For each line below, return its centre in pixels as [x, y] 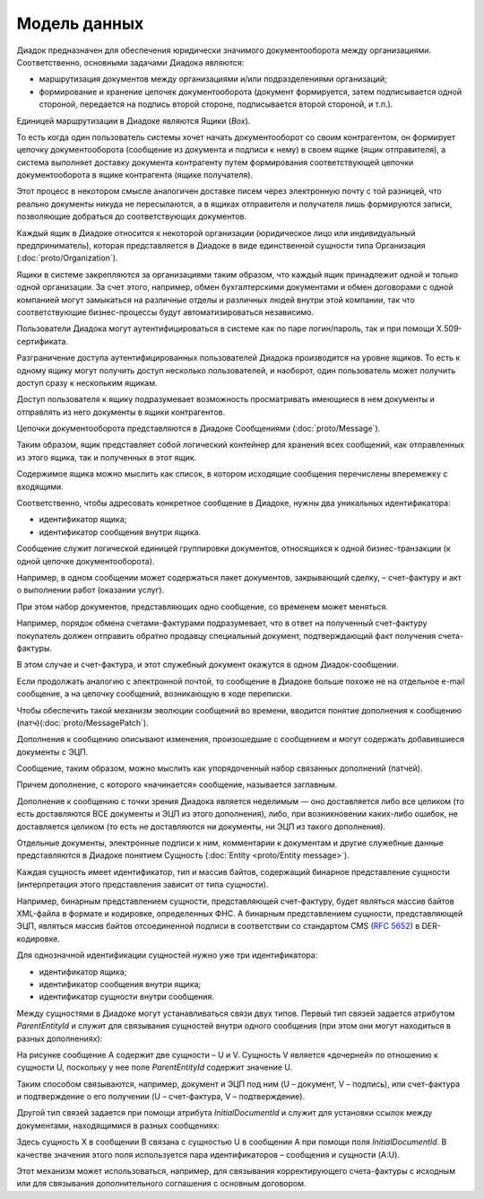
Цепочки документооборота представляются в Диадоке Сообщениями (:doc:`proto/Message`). [199, 429]
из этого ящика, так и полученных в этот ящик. [107, 457]
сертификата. [43, 341]
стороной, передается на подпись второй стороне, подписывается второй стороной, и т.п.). [216, 104]
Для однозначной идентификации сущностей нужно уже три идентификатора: [167, 955]
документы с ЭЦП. [52, 752]
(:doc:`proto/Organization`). [67, 258]
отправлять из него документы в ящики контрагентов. [121, 412]
